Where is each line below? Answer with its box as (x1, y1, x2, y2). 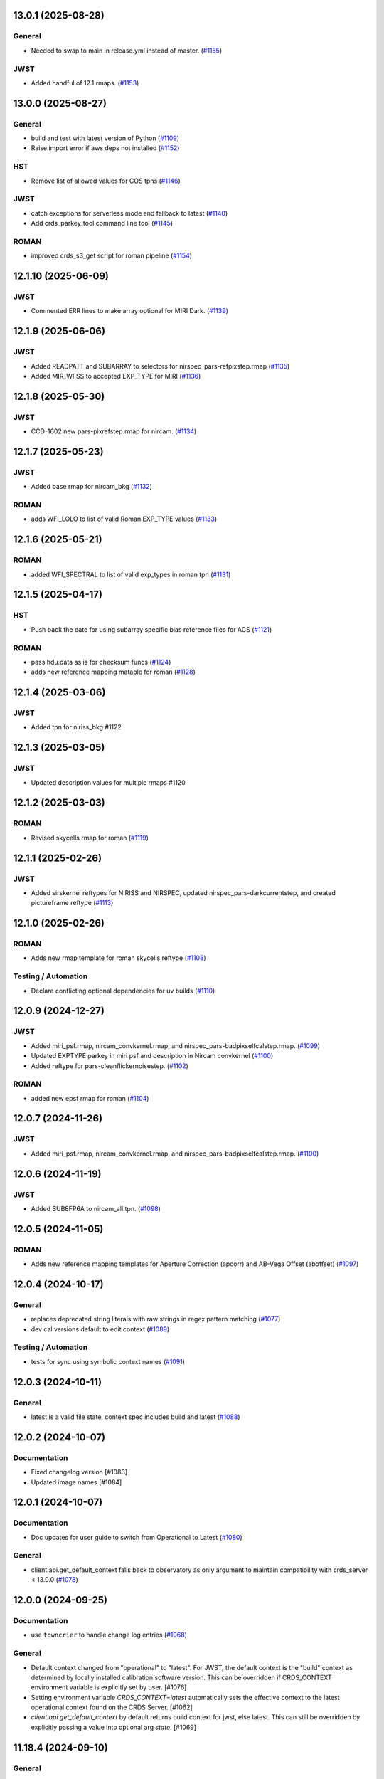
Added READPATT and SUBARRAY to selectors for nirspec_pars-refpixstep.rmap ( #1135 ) (31, 361, 290, 370)
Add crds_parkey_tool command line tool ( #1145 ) (31, 219, 174, 228)
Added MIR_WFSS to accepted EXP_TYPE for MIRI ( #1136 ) (31, 371, 201, 380)
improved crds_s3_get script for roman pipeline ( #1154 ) (31, 251, 192, 260)
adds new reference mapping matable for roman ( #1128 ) (31, 667, 196, 676)
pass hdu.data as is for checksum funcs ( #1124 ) (31, 658, 171, 666)
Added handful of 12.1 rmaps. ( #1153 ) (31, 78, 139, 87)
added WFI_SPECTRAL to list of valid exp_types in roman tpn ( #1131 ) (31, 570, 231, 579)
